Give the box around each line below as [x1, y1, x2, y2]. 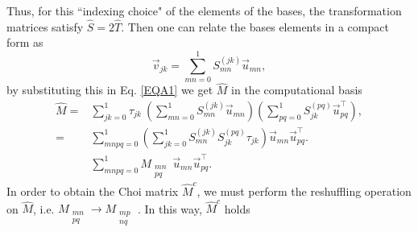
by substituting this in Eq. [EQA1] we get [6, 81, 213, 98]
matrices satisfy [6, 18, 84, 35]
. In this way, [137, 200, 202, 217]
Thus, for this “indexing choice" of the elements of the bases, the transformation [6, 2, 402, 19]
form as [6, 34, 43, 51]
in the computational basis [231, 81, 362, 98]
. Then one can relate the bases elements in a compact [121, 18, 389, 35]
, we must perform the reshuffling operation [197, 183, 412, 200]
